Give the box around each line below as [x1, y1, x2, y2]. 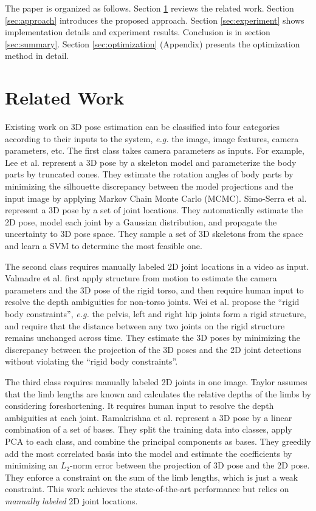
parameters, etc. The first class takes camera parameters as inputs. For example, [5, 144, 304, 157]
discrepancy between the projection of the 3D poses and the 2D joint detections [5, 343, 301, 355]
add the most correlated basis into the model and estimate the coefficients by [5, 447, 292, 459]
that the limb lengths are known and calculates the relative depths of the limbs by [5, 387, 311, 400]
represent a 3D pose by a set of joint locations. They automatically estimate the [5, 204, 303, 216]
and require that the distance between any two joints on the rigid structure [5, 319, 285, 332]
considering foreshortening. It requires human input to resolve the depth [5, 399, 274, 412]
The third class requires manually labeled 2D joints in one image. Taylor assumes [5, 375, 307, 388]
